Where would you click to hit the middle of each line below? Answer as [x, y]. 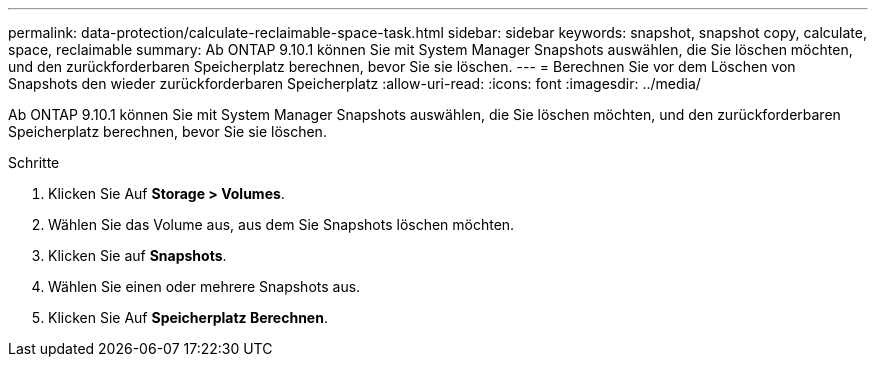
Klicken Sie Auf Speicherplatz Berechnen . [188, 317]
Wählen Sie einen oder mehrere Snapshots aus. [204, 286]
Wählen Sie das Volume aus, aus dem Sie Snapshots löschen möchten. [281, 224]
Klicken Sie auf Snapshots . [137, 255]
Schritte [34, 162]
